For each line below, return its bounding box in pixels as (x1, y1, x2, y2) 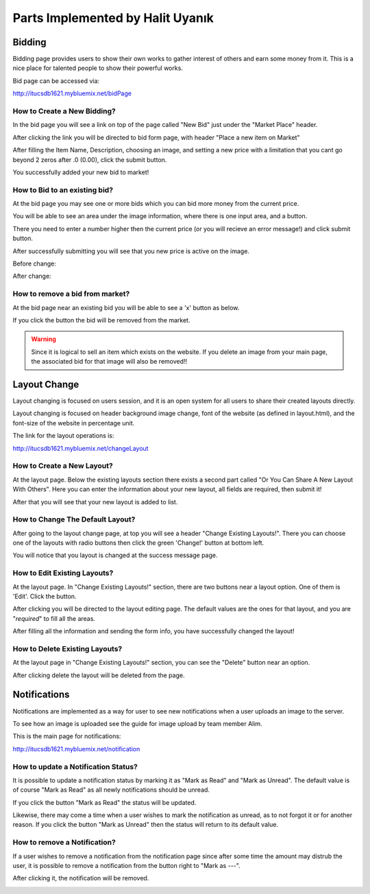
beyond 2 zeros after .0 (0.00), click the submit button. (12, 155, 167, 164)
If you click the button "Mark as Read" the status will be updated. (12, 798, 197, 806)
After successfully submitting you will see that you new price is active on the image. (12, 247, 250, 255)
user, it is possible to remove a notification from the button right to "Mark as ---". (12, 861, 241, 869)
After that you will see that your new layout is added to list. (12, 497, 178, 506)
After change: (12, 272, 51, 281)
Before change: (12, 259, 56, 268)
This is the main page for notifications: (12, 732, 121, 740)
